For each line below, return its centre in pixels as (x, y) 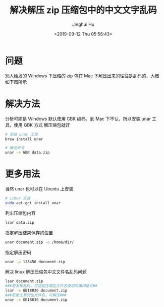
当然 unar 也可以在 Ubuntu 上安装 (39, 189)
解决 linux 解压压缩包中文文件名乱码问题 (46, 272)
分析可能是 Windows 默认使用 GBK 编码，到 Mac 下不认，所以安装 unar (78, 119)
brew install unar (24, 139)
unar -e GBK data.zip (27, 153)
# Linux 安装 (18, 198)
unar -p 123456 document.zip (35, 262)
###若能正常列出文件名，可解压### (36, 295)
